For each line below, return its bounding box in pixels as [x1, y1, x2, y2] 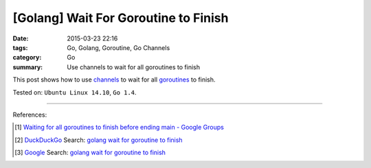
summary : [12, 62, 43, 71]
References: [12, 110, 47, 119]
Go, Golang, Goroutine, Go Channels [67, 43, 170, 51]
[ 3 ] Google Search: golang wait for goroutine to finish [14, 148, 166, 157]
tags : [12, 43, 28, 51]
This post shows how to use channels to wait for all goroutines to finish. [12, 75, 216, 84]
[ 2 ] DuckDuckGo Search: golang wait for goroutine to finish [14, 136, 183, 144]
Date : [12, 34, 29, 43]
